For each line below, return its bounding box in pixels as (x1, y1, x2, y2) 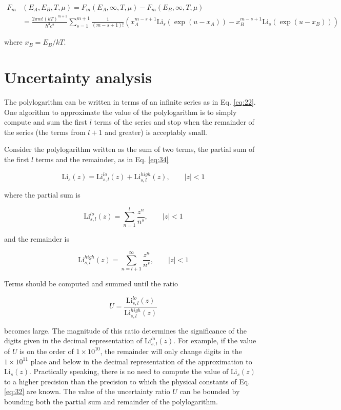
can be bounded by (179, 386, 240, 397)
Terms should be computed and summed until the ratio (4, 278, 178, 289)
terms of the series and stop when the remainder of (94, 116, 254, 127)
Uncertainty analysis (4, 67, 152, 88)
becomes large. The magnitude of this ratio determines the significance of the (4, 325, 247, 336)
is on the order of (19, 345, 74, 356)
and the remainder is (4, 233, 69, 244)
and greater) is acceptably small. (105, 126, 207, 137)
